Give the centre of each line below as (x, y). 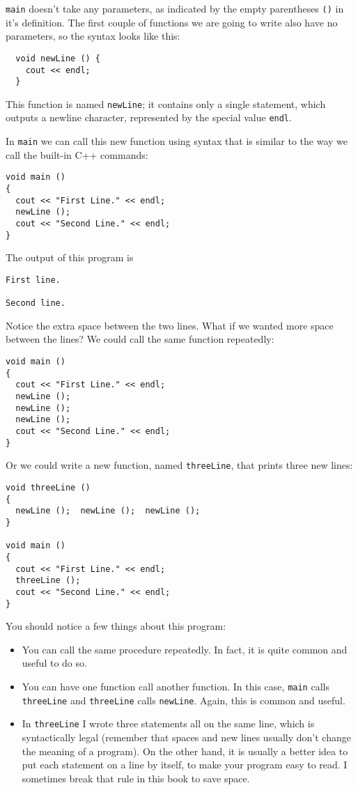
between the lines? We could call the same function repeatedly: (140, 339)
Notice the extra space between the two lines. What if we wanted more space (170, 325)
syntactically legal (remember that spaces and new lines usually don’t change (186, 737)
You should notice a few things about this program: (116, 626)
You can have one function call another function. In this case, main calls (176, 686)
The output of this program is (70, 257)
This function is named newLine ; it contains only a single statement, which (166, 103)
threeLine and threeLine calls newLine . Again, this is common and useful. (184, 700)
